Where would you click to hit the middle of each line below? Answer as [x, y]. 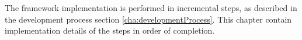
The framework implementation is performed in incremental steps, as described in [151, 8]
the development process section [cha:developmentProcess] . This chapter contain [148, 19]
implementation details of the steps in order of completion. [110, 30]
